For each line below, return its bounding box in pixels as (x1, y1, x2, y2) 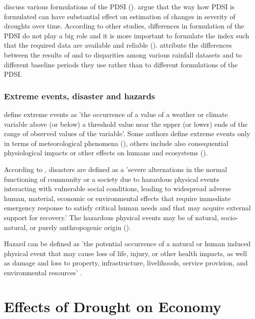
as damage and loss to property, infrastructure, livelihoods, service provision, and (4, 258, 248, 268)
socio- (221, 212, 238, 222)
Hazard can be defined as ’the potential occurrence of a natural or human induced (4, 238, 251, 249)
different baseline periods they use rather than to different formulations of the (4, 59, 238, 69)
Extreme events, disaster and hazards (4, 89, 155, 102)
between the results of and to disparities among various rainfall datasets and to (4, 49, 242, 59)
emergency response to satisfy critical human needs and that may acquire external (4, 203, 251, 213)
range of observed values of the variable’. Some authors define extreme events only (4, 128, 251, 139)
